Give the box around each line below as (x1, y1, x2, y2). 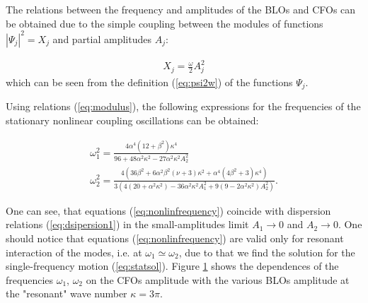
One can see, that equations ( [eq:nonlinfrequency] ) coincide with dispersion (6, 203, 331, 218)
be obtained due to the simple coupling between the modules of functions (6, 16, 323, 30)
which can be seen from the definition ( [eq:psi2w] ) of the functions (6, 74, 293, 89)
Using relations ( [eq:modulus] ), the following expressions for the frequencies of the (6, 99, 361, 114)
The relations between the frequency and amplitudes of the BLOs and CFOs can (6, 2, 356, 16)
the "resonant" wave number (6, 286, 127, 301)
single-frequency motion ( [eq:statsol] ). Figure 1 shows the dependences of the (6, 259, 339, 273)
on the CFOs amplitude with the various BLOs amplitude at (86, 272, 350, 287)
